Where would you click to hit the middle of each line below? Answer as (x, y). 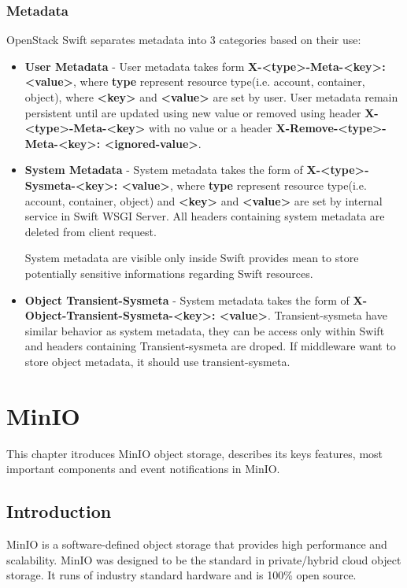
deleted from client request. (91, 231)
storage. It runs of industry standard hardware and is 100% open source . (181, 575)
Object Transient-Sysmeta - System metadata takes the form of (187, 300)
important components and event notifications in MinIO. (143, 469)
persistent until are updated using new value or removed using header (193, 112)
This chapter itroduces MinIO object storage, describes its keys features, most (195, 453)
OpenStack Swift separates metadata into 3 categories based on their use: (184, 40)
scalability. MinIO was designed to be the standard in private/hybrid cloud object (204, 559)
